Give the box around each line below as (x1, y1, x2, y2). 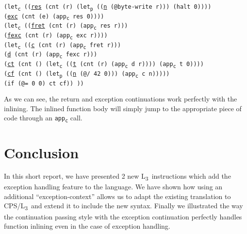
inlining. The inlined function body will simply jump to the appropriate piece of (4, 103, 242, 113)
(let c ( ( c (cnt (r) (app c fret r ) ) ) (4, 41, 121, 50)
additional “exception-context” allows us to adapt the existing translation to (4, 191, 231, 201)
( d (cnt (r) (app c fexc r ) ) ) (4, 51, 98, 60)
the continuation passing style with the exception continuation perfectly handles (4, 211, 242, 221)
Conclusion (4, 143, 79, 163)
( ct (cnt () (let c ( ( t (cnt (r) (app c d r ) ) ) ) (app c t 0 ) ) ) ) (4, 61, 204, 69)
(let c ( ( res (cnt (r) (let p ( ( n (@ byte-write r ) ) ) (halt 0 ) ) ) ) (4, 3, 212, 12)
